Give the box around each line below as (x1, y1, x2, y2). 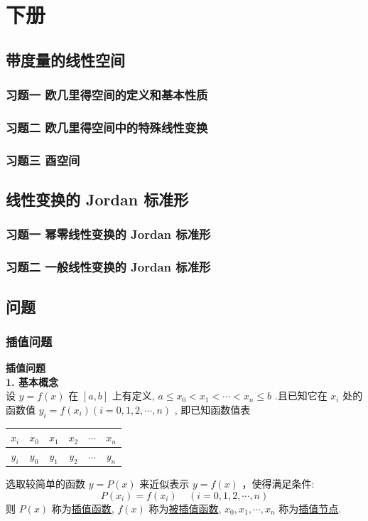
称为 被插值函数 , (148, 500, 222, 515)
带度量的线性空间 (6, 48, 125, 70)
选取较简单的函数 (6, 476, 85, 491)
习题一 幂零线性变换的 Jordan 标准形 (6, 225, 211, 243)
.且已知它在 (274, 388, 328, 403)
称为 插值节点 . (278, 500, 342, 515)
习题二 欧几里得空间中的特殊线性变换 (6, 118, 208, 136)
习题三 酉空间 (6, 151, 80, 168)
